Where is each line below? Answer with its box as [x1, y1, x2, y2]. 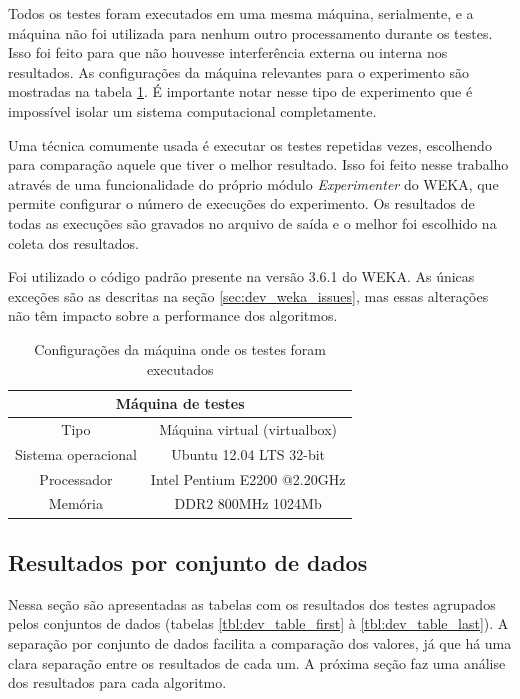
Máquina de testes [115, 393, 245, 414]
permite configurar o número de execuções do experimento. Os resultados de [8, 193, 475, 214]
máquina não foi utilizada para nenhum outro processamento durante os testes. [8, 22, 493, 43]
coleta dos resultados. [8, 232, 139, 253]
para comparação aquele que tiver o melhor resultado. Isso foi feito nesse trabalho [8, 154, 509, 175]
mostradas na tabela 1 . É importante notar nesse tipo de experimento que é [8, 81, 473, 102]
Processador [39, 468, 113, 489]
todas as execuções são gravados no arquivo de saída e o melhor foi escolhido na [8, 212, 497, 233]
